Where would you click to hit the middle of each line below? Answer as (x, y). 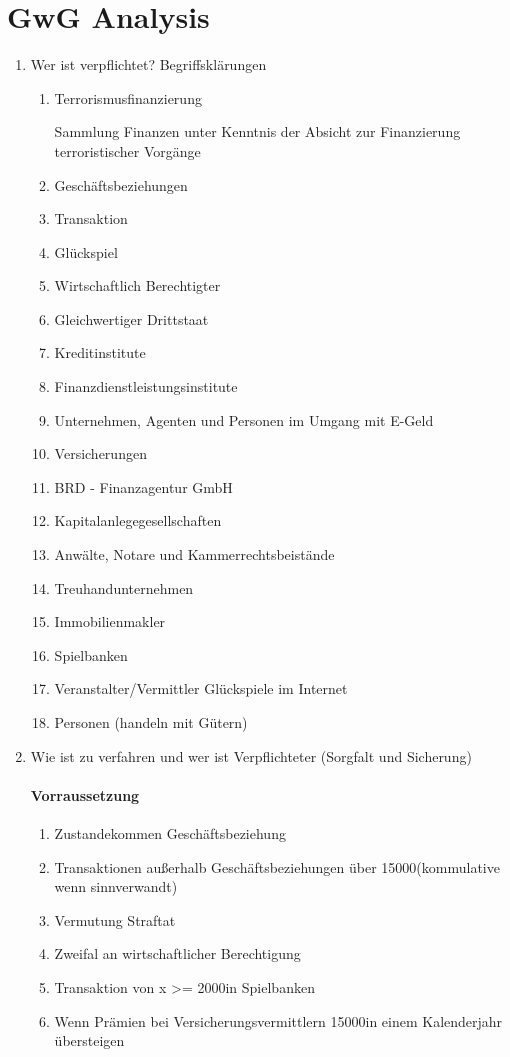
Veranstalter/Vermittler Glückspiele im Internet (201, 688)
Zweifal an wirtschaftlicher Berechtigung (177, 953)
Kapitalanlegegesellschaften (138, 520)
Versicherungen (100, 453)
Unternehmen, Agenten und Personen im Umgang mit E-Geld (244, 419)
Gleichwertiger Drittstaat (131, 318)
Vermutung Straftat (115, 919)
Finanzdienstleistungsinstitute (146, 386)
